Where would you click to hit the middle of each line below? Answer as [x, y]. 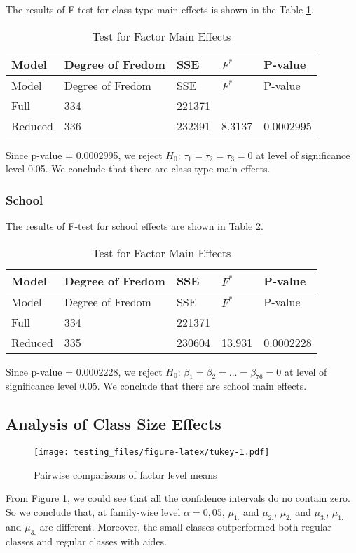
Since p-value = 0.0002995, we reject [84, 155]
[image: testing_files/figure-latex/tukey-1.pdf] [152, 452]
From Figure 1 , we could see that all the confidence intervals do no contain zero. [178, 498]
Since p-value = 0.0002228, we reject [84, 371]
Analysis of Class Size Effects [114, 424]
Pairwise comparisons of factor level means [125, 474]
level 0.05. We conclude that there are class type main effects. [138, 169]
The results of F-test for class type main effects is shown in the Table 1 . [160, 9]
